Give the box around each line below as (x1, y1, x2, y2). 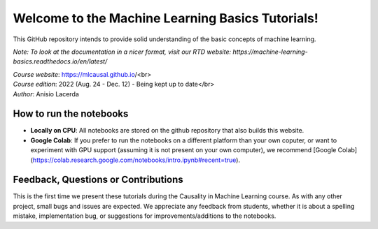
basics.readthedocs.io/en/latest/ (13, 57, 108, 66)
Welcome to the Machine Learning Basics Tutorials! (13, 10, 318, 26)
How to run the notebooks (13, 108, 129, 120)
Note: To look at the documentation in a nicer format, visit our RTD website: (13, 47, 232, 56)
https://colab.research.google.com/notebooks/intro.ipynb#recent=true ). (32, 156, 241, 164)
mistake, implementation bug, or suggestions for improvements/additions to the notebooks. (13, 212, 276, 220)
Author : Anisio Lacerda (13, 89, 80, 98)
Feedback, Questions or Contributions (13, 174, 183, 186)
